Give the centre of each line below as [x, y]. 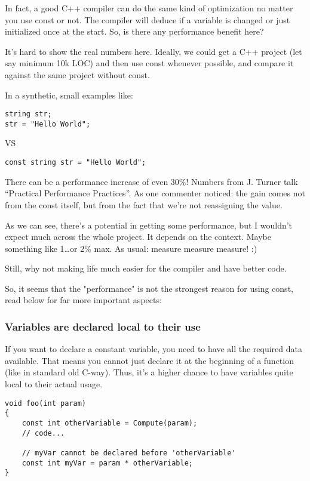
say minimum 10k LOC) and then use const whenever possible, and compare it [149, 63]
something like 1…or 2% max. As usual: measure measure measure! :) [131, 248]
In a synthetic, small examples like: [69, 95]
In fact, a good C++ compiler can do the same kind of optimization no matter [149, 8]
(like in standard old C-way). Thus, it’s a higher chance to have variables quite [149, 372]
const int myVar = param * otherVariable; [107, 463]
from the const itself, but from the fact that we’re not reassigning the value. [144, 204]
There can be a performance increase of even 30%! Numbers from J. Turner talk [151, 181]
